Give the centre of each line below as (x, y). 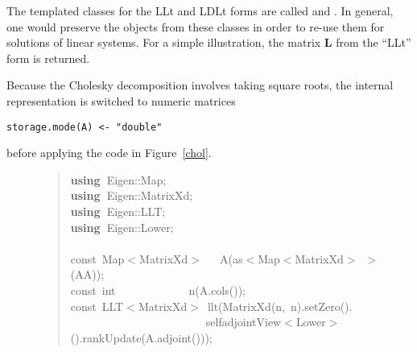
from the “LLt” (374, 42)
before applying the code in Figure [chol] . (109, 153)
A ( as (231, 258)
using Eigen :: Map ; (118, 179)
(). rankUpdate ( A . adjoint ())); (141, 337)
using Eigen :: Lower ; (122, 227)
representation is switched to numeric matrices (121, 100)
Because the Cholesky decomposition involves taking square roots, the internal (200, 85)
